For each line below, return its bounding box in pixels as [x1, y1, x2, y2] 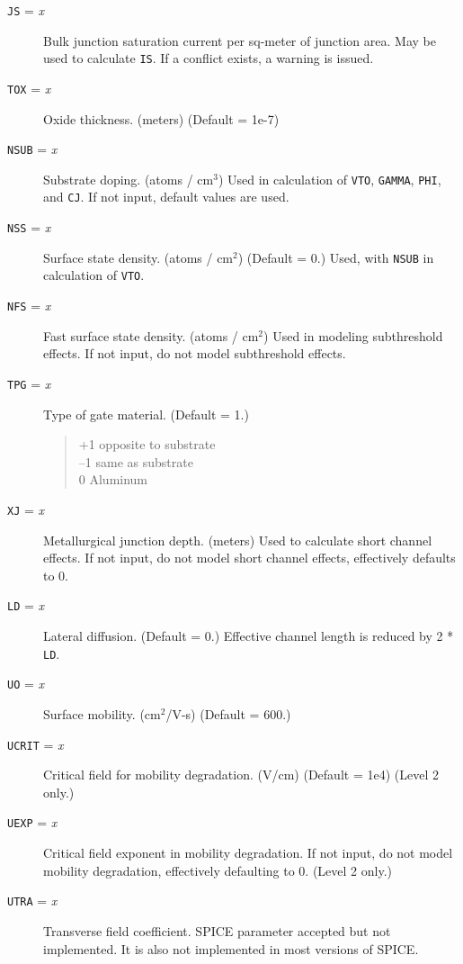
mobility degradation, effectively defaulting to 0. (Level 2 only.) [43, 860, 392, 879]
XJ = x [7, 500, 45, 518]
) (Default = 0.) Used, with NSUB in [237, 248, 434, 266]
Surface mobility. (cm [43, 704, 161, 723]
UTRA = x [7, 891, 58, 910]
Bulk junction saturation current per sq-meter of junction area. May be [43, 31, 436, 50]
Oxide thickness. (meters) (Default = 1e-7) [43, 109, 280, 128]
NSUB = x [7, 140, 58, 158]
